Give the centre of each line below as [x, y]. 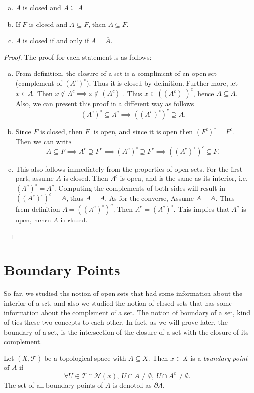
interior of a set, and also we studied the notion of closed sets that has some [118, 303]
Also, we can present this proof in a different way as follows [105, 104]
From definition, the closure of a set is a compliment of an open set [116, 73]
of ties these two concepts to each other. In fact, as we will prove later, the [116, 322]
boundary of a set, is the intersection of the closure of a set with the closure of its [126, 332]
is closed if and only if [56, 40]
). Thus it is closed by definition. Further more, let [162, 83]
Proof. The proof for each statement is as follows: [78, 57]
